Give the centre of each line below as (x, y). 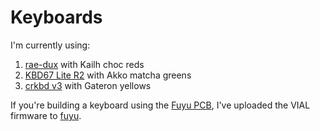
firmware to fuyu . (46, 115)
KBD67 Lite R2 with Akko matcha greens (108, 75)
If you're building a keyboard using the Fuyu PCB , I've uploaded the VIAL (160, 105)
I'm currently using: (50, 45)
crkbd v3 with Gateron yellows (88, 85)
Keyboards (56, 17)
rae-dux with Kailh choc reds (84, 64)
